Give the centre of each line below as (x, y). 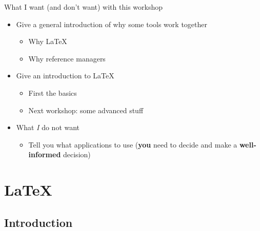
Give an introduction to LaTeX (65, 76)
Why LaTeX (48, 41)
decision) (77, 154)
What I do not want (48, 127)
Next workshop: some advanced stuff (86, 110)
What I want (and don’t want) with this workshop (83, 7)
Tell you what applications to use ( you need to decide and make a (133, 144)
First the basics (53, 92)
